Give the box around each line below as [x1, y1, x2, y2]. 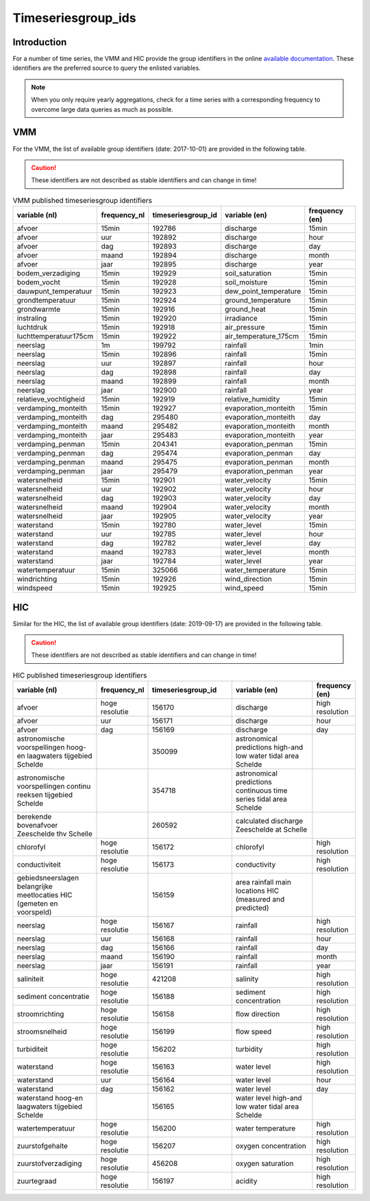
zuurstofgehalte [16, 1141, 69, 1151]
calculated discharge [235, 816, 304, 826]
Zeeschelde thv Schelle [16, 829, 92, 839]
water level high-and [235, 1093, 302, 1103]
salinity [235, 974, 259, 984]
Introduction [12, 36, 67, 48]
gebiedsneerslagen [16, 874, 79, 883]
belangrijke [16, 882, 53, 891]
